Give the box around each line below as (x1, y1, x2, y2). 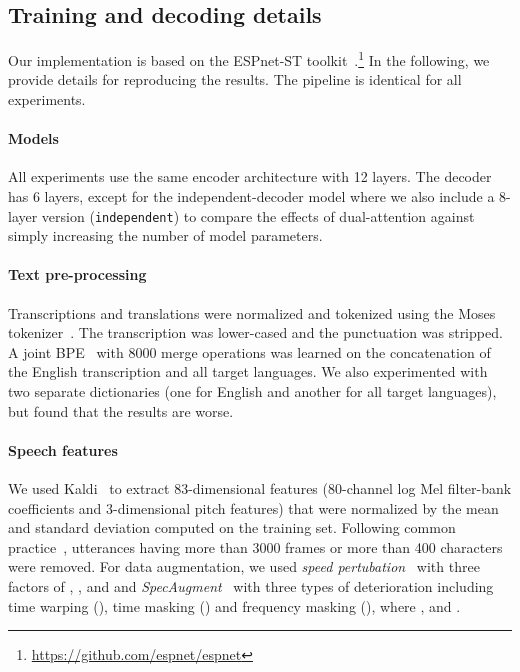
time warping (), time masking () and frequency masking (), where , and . (8, 595, 461, 616)
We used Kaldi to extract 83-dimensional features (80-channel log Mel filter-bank (8, 478, 512, 499)
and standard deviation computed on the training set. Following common (8, 517, 456, 538)
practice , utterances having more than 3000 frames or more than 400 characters (8, 536, 503, 557)
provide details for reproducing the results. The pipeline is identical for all (8, 69, 462, 90)
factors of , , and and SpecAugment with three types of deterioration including (8, 576, 494, 596)
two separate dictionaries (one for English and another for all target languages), (8, 381, 497, 402)
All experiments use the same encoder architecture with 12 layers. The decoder (8, 166, 492, 187)
